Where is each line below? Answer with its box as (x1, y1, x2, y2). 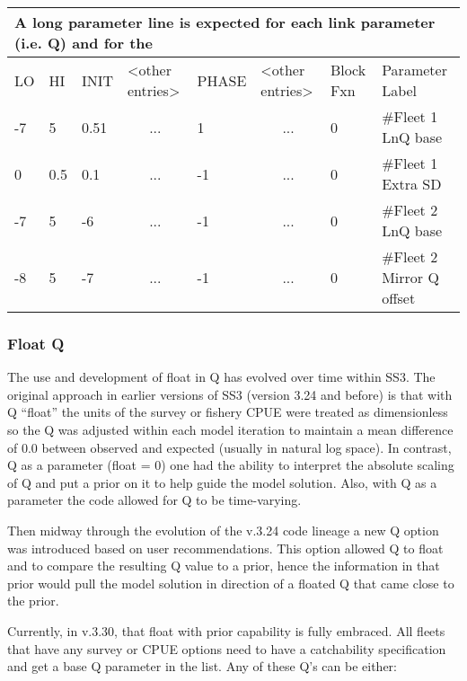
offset (382, 287, 416, 308)
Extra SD (382, 173, 442, 194)
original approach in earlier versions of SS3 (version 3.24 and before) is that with (7, 385, 453, 403)
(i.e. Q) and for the (14, 32, 153, 53)
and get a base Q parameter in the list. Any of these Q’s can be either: (7, 657, 397, 676)
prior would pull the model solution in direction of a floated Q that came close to (7, 573, 454, 592)
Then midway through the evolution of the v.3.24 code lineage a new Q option (7, 520, 439, 539)
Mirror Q (382, 267, 439, 287)
